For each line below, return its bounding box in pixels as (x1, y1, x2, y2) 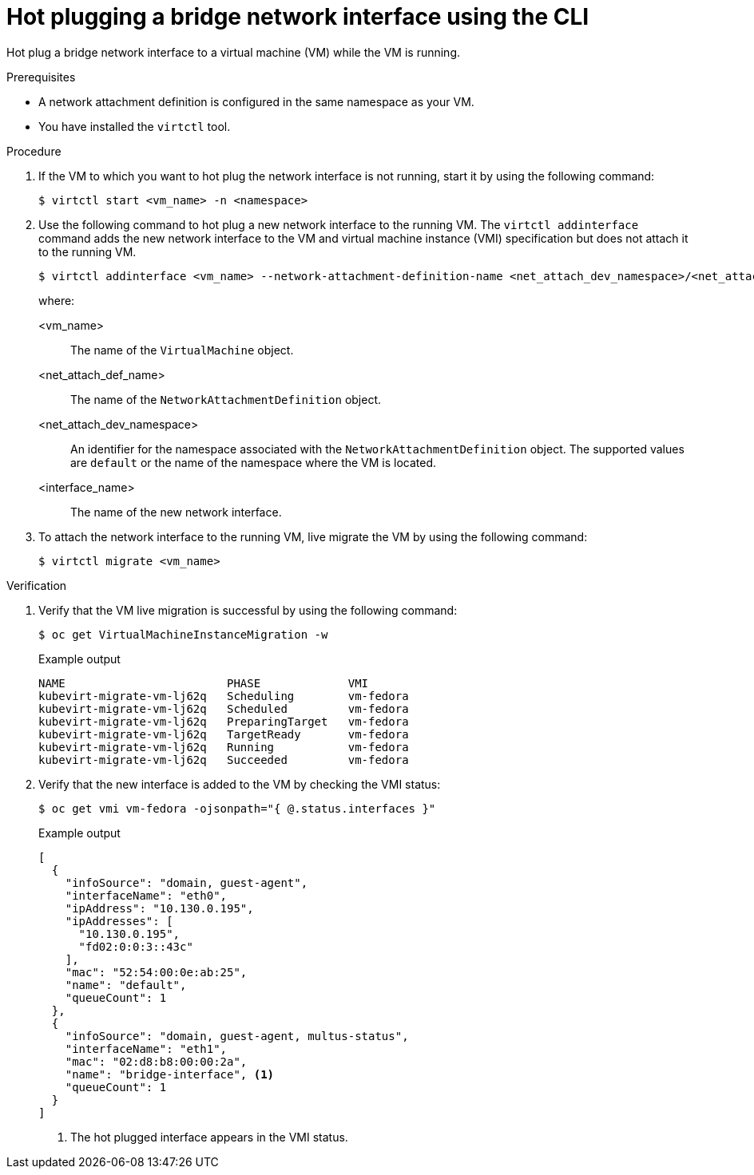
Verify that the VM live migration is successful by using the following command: (38, 603, 458, 617)
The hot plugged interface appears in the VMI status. (70, 1130, 348, 1144)
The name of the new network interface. (70, 504, 282, 519)
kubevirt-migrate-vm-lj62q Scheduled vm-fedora (38, 702, 409, 715)
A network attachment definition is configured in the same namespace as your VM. (38, 94, 474, 109)
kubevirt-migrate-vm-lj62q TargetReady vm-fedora (38, 727, 409, 741)
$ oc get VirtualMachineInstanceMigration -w (38, 627, 328, 641)
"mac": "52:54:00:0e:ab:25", (65, 965, 248, 979)
